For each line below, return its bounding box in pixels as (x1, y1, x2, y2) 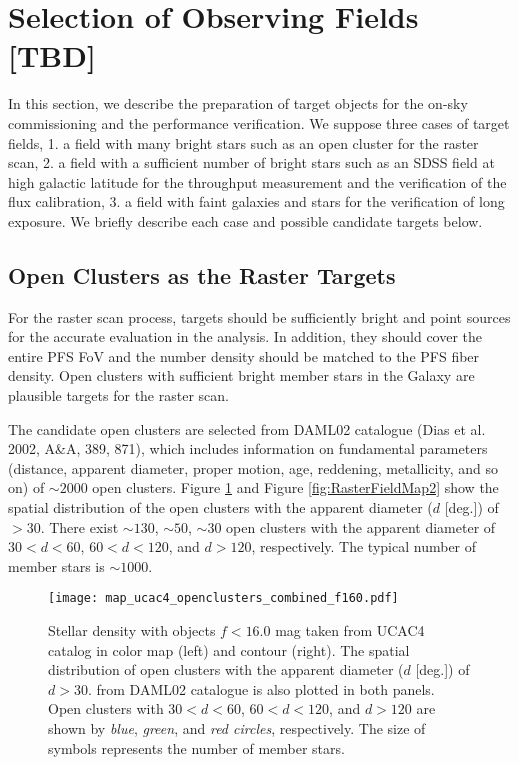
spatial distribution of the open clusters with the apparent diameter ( (8, 497, 433, 518)
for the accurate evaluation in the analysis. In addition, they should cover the (8, 326, 483, 347)
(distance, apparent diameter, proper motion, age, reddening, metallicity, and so (8, 457, 498, 478)
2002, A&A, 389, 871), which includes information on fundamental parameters (8, 438, 488, 459)
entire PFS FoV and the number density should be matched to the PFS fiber (8, 345, 480, 366)
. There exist (40, 516, 119, 537)
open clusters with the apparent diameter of (226, 516, 496, 537)
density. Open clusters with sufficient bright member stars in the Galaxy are (8, 365, 475, 386)
